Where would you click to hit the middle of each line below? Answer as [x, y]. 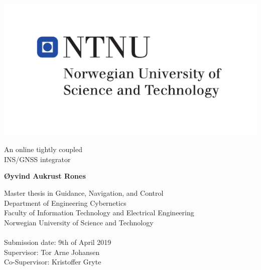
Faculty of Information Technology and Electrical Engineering [99, 213]
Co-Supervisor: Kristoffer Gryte [53, 262]
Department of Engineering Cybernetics [65, 202]
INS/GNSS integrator [37, 159]
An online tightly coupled [43, 149]
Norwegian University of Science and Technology [79, 222]
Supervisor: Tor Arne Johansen [52, 252]
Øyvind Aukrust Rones [45, 176]
